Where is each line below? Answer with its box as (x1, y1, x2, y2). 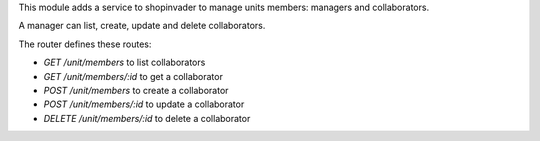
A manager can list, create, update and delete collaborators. (18, 20, 266, 32)
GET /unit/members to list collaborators (43, 56, 206, 69)
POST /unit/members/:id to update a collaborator (43, 98, 245, 110)
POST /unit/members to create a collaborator (43, 84, 229, 96)
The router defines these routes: (18, 38, 152, 50)
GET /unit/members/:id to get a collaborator (43, 70, 224, 82)
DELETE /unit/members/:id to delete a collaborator (43, 112, 251, 124)
